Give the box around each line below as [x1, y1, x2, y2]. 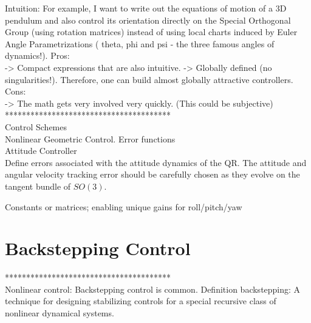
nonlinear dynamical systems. [5, 307, 114, 319]
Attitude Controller [5, 144, 77, 157]
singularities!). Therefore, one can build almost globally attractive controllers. [5, 73, 293, 85]
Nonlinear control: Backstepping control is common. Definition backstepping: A [5, 282, 301, 295]
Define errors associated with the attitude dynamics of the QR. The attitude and [5, 156, 307, 168]
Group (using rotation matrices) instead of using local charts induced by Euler [5, 25, 298, 38]
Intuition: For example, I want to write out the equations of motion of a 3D [5, 2, 287, 14]
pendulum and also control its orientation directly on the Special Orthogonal [5, 13, 291, 26]
